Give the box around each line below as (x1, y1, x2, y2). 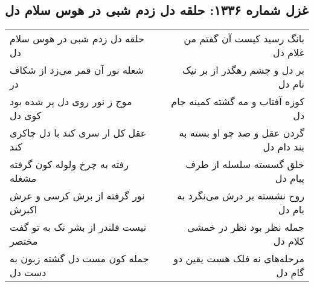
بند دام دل (263, 140, 304, 154)
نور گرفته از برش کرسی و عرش (10, 189, 145, 203)
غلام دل (273, 45, 304, 60)
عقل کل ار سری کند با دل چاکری (10, 126, 147, 140)
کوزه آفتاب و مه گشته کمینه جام (171, 94, 304, 109)
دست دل (10, 265, 46, 280)
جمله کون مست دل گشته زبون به (10, 251, 149, 266)
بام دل (278, 202, 304, 217)
